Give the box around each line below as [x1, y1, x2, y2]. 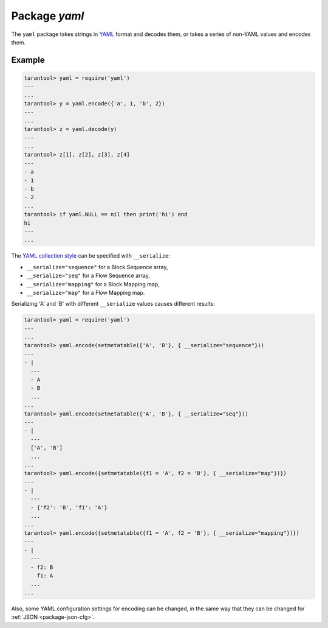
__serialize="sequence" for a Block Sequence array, [26, 263, 168, 270]
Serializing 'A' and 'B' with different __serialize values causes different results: [11, 300, 216, 308]
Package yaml [11, 9, 84, 23]
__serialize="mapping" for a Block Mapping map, [26, 280, 160, 288]
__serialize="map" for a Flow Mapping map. [26, 289, 145, 296]
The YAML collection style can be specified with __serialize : [11, 252, 170, 259]
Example [11, 55, 45, 65]
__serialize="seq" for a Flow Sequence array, [26, 272, 150, 280]
